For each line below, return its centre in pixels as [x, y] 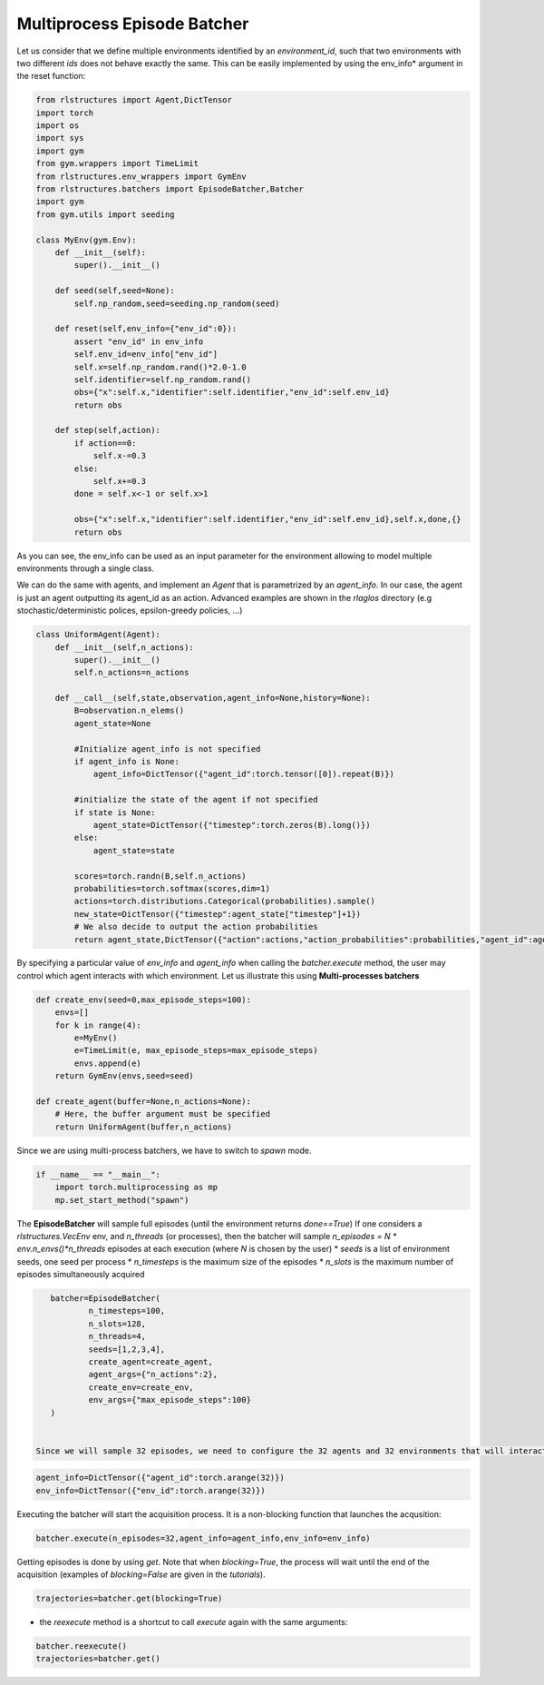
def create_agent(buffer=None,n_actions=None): [143, 1101]
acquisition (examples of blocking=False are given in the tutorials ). [141, 1574]
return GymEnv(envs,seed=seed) [124, 1076]
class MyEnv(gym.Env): [86, 240]
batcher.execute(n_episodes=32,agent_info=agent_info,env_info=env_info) [203, 1538]
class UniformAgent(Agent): [98, 635]
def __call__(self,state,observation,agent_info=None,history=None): [213, 698]
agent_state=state [134, 850]
